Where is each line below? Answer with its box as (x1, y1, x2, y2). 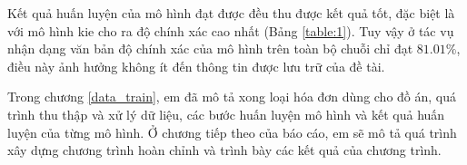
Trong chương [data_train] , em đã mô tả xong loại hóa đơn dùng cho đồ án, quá (7, 87, 457, 106)
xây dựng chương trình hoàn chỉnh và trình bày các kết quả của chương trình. (7, 141, 442, 160)
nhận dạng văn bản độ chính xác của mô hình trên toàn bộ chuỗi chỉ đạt (7, 39, 413, 58)
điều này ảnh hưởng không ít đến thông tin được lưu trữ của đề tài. (7, 56, 385, 75)
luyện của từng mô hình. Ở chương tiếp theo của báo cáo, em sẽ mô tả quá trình (7, 122, 457, 141)
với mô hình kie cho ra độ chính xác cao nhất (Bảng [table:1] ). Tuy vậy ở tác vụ (7, 21, 454, 40)
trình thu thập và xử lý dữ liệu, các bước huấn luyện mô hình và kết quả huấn (7, 104, 445, 123)
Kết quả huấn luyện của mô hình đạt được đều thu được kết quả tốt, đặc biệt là (7, 4, 455, 22)
